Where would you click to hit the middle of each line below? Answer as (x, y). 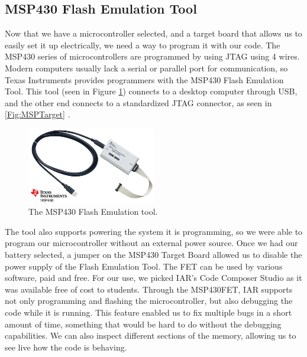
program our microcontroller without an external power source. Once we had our (151, 243)
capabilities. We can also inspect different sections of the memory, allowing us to (151, 335)
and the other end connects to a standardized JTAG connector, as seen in (138, 102)
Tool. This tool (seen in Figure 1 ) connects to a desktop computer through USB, (151, 91)
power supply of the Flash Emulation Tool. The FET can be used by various (144, 266)
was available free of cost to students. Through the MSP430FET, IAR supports (149, 289)
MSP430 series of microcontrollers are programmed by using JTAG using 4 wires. (152, 56)
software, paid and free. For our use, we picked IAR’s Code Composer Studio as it (153, 278)
